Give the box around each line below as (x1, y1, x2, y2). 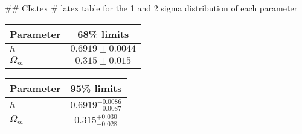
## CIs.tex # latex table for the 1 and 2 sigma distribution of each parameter (5, 2, 298, 14)
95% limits (70, 81, 122, 95)
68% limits (77, 26, 129, 41)
